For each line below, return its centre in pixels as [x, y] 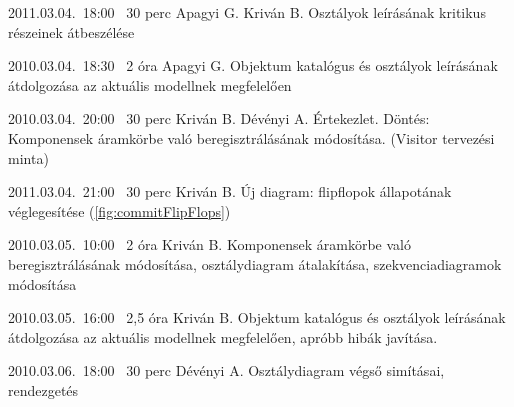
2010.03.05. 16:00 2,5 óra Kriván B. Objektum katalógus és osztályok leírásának [257, 317]
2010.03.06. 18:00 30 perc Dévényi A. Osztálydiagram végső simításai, [226, 370]
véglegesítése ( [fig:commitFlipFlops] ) [119, 210]
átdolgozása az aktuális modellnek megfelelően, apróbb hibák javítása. [223, 336]
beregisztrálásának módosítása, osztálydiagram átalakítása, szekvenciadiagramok [255, 263]
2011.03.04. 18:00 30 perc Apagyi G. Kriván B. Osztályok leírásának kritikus [247, 12]
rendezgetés [43, 389]
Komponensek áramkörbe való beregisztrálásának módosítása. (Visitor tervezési [251, 137]
